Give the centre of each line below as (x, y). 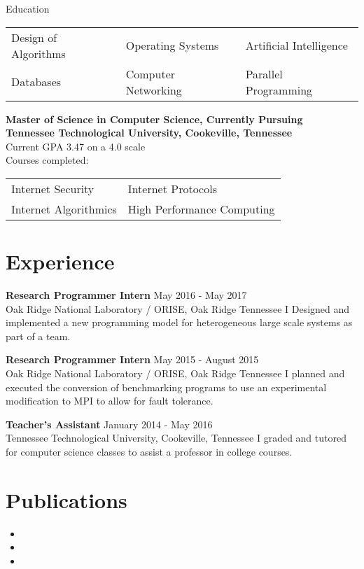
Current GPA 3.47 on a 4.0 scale (76, 146)
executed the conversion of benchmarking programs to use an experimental (166, 387)
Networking (154, 90)
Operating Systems (172, 45)
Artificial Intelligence (296, 45)
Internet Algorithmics (64, 209)
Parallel (264, 73)
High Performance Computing (201, 209)
